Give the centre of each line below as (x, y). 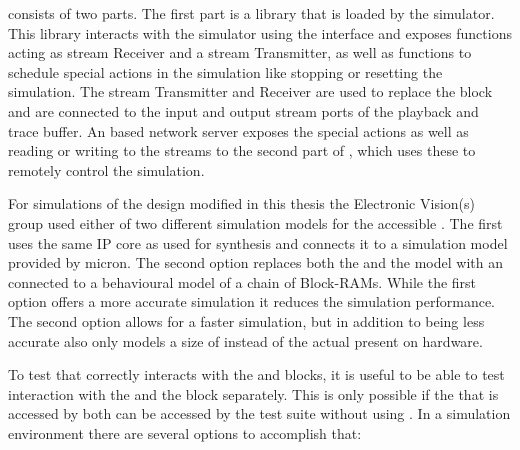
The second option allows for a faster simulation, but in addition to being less (246, 320)
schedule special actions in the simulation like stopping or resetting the (225, 71)
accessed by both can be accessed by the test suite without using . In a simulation (259, 413)
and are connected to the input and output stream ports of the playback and (243, 110)
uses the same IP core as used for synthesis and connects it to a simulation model (258, 242)
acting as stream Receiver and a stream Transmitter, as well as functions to (240, 52)
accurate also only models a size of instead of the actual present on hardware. (245, 340)
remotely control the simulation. (106, 169)
